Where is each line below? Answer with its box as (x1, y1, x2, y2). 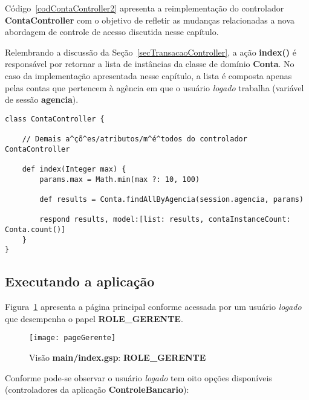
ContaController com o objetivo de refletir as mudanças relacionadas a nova (5, 13, 295, 26)
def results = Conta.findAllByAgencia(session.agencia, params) (39, 195, 304, 204)
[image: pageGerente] (29, 334, 116, 343)
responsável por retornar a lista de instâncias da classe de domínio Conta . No (5, 57, 294, 70)
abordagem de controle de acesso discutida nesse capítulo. (5, 25, 219, 38)
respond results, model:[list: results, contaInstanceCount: (39, 215, 291, 224)
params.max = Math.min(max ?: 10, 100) (39, 175, 200, 184)
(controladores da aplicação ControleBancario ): (5, 383, 189, 396)
